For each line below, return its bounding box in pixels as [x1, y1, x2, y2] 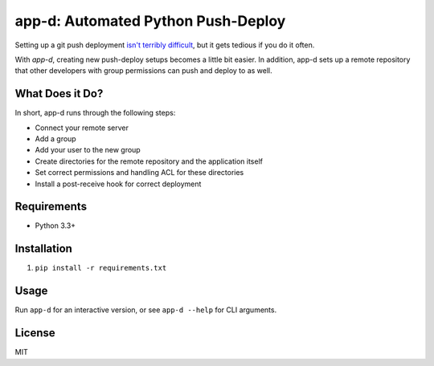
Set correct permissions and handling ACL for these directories [35, 168, 244, 177]
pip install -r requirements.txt [35, 263, 167, 273]
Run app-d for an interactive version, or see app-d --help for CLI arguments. [14, 305, 277, 315]
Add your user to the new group [35, 145, 141, 155]
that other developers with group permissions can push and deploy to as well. [14, 66, 272, 75]
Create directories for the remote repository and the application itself [35, 157, 263, 166]
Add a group [35, 134, 76, 144]
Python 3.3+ [35, 221, 76, 230]
